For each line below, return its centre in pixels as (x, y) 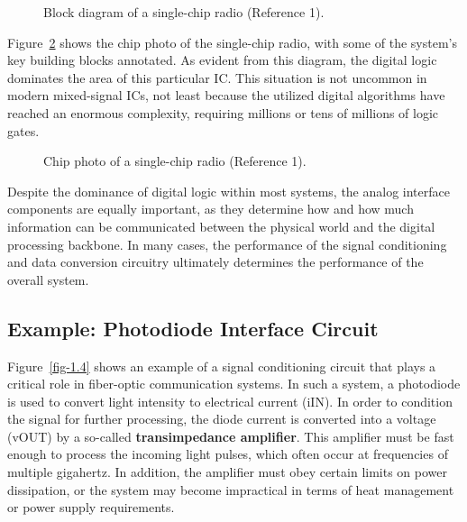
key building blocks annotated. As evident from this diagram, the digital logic (222, 60)
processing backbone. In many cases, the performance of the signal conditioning (227, 244)
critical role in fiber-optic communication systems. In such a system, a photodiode (234, 384)
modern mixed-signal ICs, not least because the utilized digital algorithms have (226, 95)
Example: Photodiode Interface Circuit (193, 328)
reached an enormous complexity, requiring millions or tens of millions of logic (223, 112)
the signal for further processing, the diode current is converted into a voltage (222, 419)
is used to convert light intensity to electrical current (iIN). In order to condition (230, 401)
